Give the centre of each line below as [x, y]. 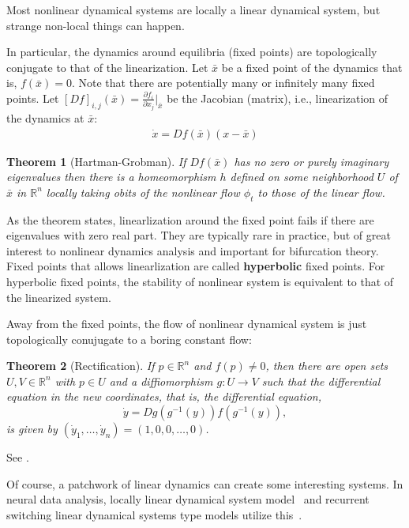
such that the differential [321, 381]
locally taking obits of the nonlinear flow [143, 192]
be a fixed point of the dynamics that [312, 67]
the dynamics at [45, 117]
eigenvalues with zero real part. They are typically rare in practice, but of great [199, 235]
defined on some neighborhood [302, 177]
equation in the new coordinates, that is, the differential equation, [164, 396]
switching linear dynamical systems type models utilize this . [154, 514]
